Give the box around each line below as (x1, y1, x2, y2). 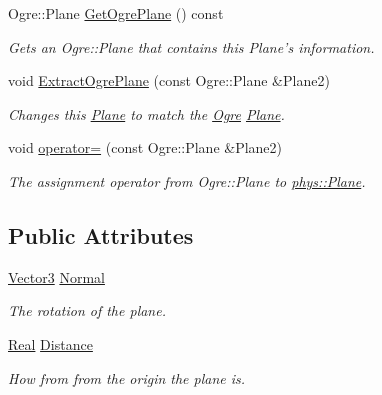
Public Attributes (8, 219, 194, 250)
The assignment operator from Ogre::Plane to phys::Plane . (8, 170, 366, 191)
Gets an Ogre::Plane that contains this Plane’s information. (8, 36, 375, 57)
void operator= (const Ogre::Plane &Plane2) (8, 137, 283, 158)
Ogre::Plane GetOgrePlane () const (8, 3, 224, 23)
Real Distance (8, 333, 93, 354)
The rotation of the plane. (8, 300, 166, 321)
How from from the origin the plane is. (8, 367, 246, 388)
